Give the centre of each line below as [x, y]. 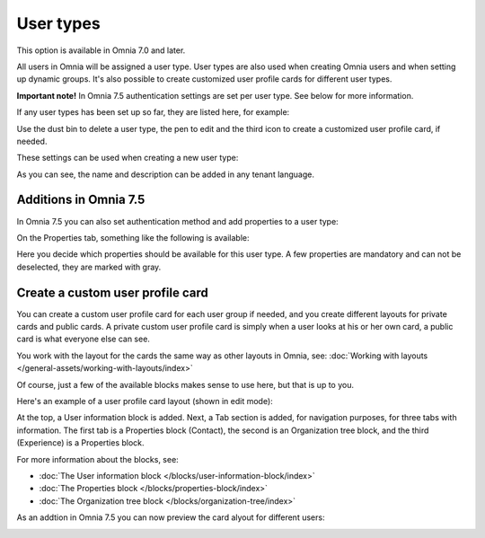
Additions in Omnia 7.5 [81, 200]
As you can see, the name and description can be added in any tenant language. [165, 174]
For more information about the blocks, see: [97, 459]
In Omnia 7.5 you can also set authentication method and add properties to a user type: [177, 221]
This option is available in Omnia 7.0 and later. [101, 50]
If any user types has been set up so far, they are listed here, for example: [153, 112]
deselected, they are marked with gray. [89, 267]
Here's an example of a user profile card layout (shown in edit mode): [145, 401]
